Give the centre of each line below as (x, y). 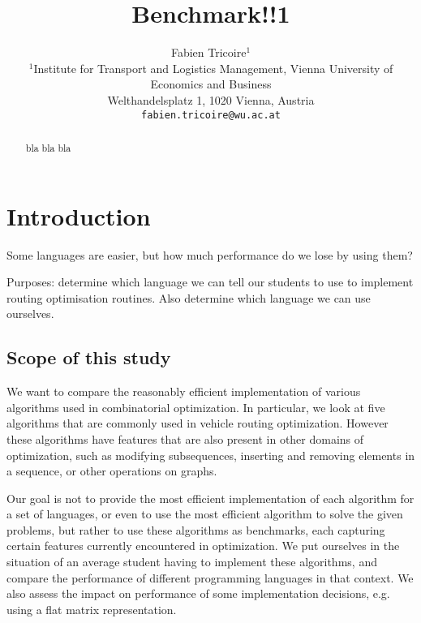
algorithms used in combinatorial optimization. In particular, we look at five (196, 407)
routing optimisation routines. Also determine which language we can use (189, 297)
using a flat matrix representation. (92, 609)
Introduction (79, 215)
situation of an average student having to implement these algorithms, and (192, 562)
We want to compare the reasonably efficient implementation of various (184, 391)
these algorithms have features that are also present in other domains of (185, 438)
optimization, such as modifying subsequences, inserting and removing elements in (211, 455)
